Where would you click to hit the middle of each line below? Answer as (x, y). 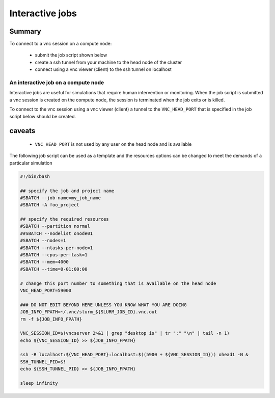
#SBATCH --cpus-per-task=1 (54, 255)
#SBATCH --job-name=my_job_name (61, 198)
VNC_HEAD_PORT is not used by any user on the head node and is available (113, 144)
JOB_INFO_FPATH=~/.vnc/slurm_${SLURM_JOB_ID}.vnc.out (89, 312)
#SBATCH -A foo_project (50, 205)
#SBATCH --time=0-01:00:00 (54, 269)
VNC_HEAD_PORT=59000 (46, 290)
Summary (25, 31)
